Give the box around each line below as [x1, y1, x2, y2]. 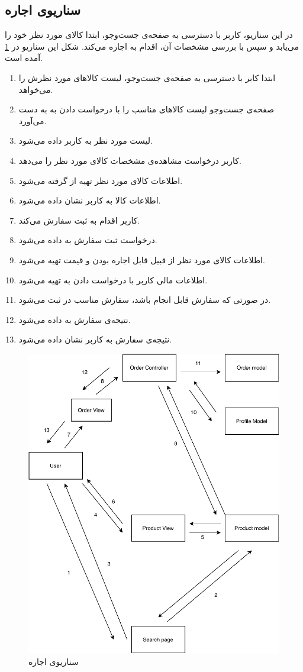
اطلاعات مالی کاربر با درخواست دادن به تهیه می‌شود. [18, 273, 208, 286]
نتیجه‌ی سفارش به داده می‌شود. [18, 313, 131, 325]
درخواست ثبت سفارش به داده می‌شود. [18, 234, 157, 246]
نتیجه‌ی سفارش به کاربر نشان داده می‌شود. [18, 333, 172, 345]
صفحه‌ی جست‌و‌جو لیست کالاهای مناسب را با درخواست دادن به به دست [18, 103, 275, 115]
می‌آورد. [18, 114, 47, 127]
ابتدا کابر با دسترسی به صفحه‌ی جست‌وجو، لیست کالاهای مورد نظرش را [18, 71, 276, 83]
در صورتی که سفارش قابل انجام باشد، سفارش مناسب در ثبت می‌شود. [18, 293, 271, 306]
